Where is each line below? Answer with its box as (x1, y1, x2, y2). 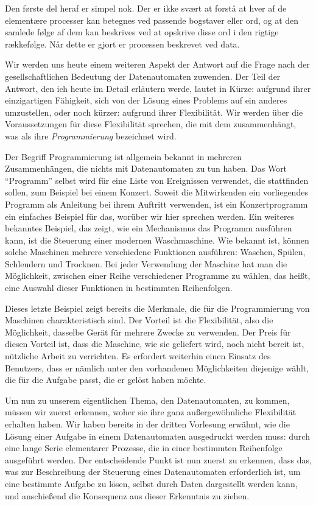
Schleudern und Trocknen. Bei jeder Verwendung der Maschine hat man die (5, 257, 287, 270)
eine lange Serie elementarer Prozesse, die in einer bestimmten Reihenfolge (5, 441, 283, 454)
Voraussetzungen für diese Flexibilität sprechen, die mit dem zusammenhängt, (5, 118, 297, 130)
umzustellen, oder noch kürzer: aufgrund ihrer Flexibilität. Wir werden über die (5, 105, 303, 118)
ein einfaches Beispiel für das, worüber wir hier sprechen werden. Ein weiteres (5, 209, 295, 222)
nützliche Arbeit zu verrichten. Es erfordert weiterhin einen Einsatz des (5, 350, 271, 362)
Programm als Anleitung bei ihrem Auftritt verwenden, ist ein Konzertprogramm (5, 197, 308, 210)
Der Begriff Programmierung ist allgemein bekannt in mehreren (5, 150, 242, 163)
